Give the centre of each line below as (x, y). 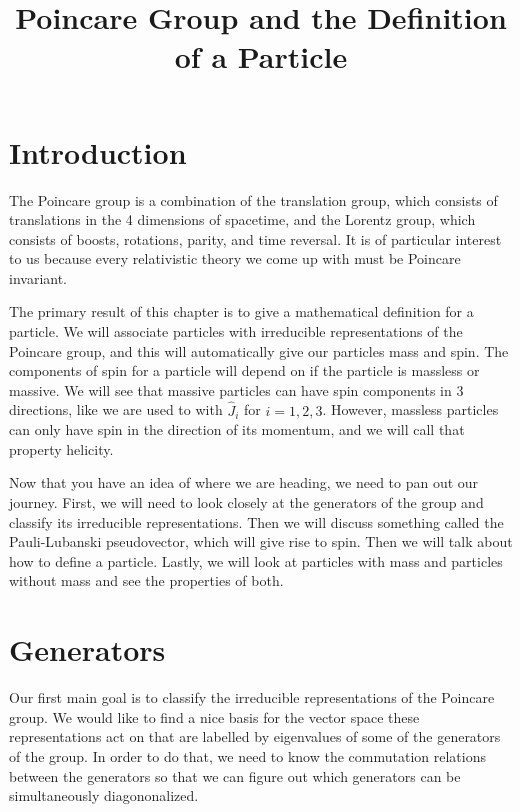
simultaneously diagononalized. (104, 795)
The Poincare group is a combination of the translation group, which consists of (253, 199)
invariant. (38, 277)
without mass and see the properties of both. (146, 580)
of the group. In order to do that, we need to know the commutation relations (248, 755)
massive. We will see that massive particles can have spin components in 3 (236, 389)
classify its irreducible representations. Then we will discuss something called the (256, 521)
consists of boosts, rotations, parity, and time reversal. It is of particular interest (255, 238)
